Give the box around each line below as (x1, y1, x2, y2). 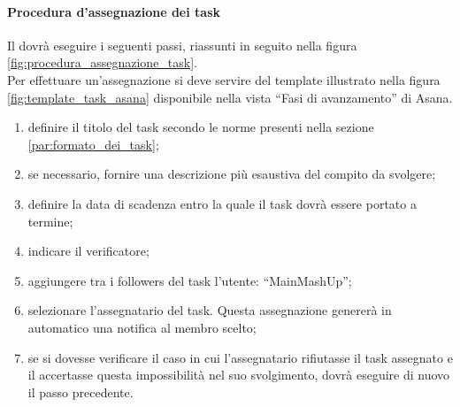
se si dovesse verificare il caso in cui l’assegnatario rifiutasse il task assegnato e (27, 348, 453, 366)
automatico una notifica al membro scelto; (27, 318, 257, 336)
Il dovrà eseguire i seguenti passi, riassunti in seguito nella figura (7, 35, 357, 54)
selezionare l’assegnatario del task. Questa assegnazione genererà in (27, 301, 392, 319)
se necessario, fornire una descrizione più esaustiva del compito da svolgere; (27, 165, 436, 183)
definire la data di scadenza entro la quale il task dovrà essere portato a (27, 194, 417, 212)
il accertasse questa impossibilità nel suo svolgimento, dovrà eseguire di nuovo (27, 365, 450, 384)
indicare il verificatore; (27, 242, 149, 260)
